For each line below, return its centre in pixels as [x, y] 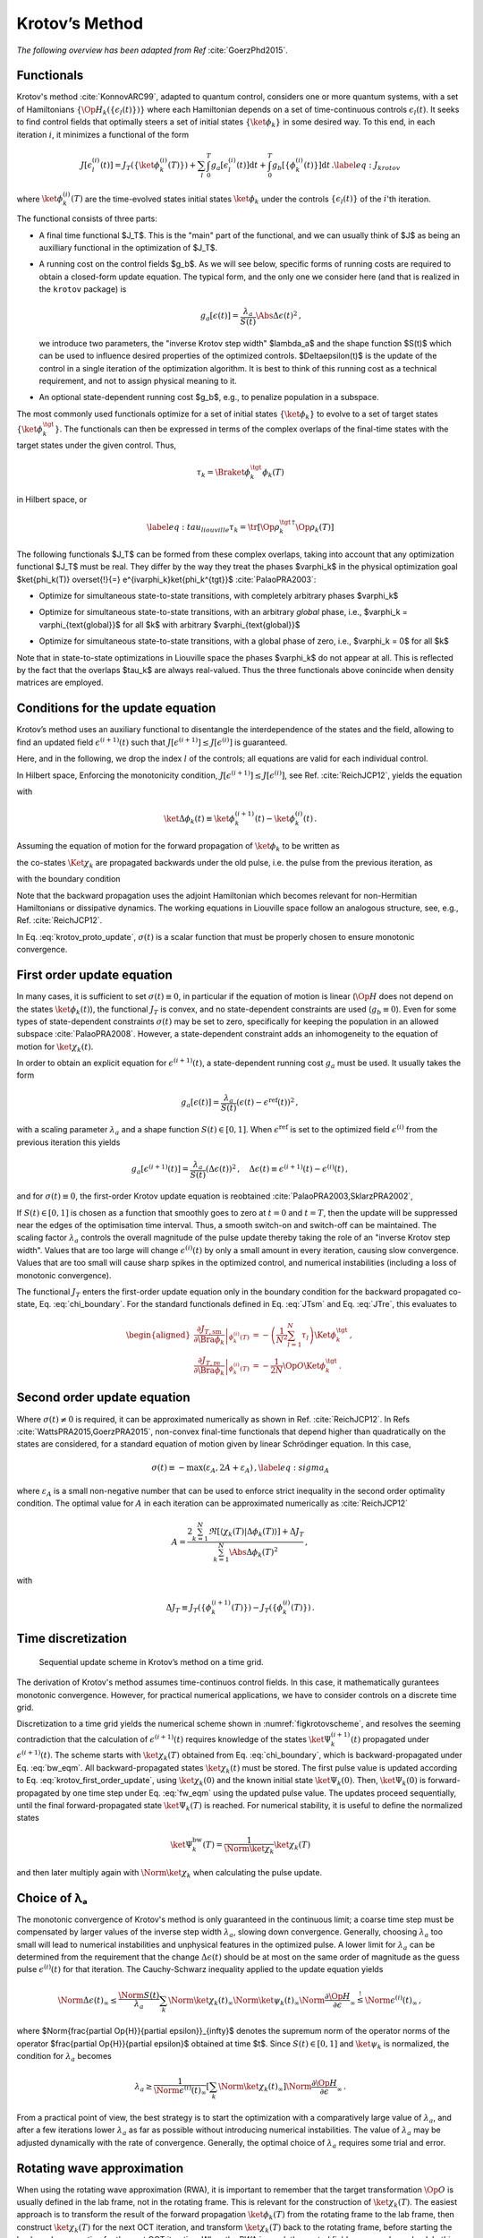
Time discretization [72, 1639]
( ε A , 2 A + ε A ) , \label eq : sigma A [266, 1468]
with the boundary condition [68, 879]
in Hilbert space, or [52, 500]
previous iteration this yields [68, 1142]
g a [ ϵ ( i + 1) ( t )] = [160, 1169]
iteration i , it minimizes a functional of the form [103, 134]
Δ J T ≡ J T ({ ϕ [189, 1609]
